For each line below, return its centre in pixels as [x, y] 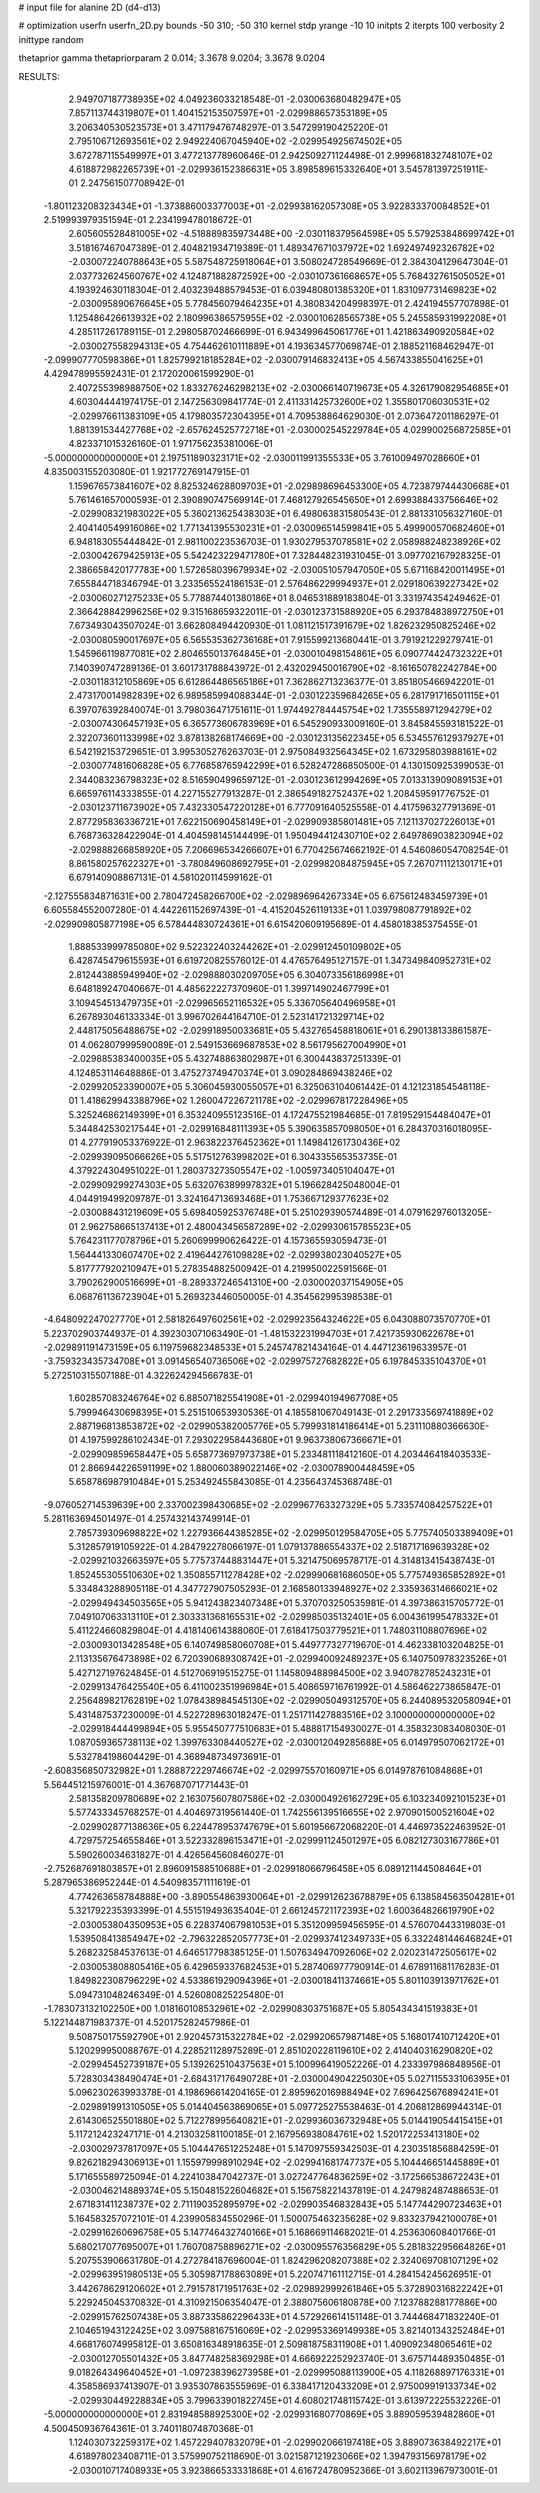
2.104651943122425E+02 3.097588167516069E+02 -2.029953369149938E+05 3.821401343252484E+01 [286, 2330]
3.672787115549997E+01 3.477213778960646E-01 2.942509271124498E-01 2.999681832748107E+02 [281, 155]
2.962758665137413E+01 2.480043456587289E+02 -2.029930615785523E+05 [246, 1226]
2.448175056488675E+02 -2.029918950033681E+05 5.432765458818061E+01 [233, 1031]
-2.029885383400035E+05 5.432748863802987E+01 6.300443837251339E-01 [235, 1059]
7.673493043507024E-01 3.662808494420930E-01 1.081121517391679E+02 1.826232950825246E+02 [282, 626]
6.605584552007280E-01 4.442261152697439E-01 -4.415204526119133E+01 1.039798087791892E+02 [257, 910]
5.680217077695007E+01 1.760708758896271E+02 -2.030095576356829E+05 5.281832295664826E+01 [287, 2246]
